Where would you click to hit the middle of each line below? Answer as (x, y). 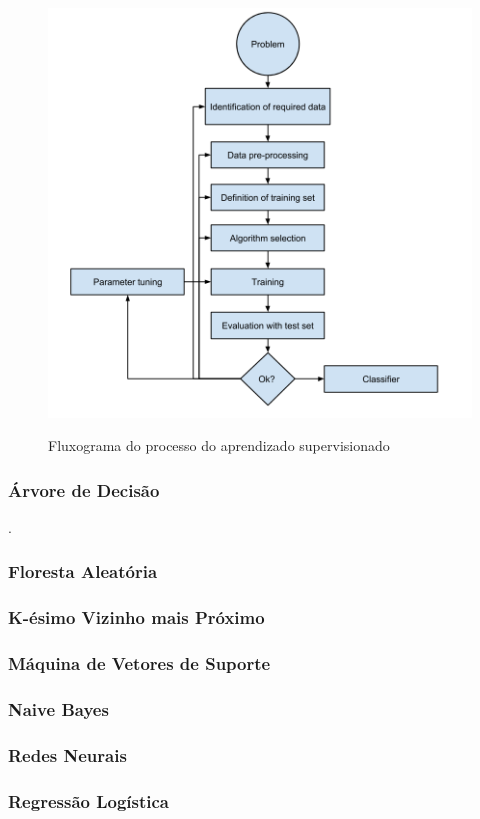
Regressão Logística (89, 800)
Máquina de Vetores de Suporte (139, 663)
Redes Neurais (67, 754)
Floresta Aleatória (83, 571)
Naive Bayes (58, 708)
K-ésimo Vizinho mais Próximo (136, 617)
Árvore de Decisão (84, 489)
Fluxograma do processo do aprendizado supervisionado (219, 445)
